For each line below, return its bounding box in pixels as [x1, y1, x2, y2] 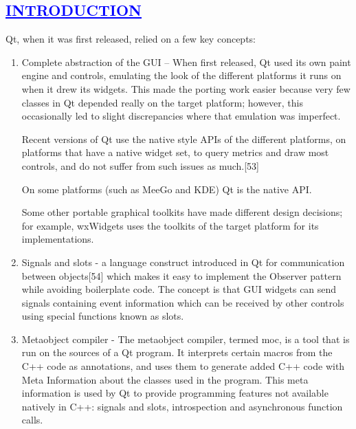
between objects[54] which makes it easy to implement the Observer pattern [21, 268, 342, 283]
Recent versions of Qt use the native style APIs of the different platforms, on [21, 131, 346, 146]
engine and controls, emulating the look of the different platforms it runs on [21, 68, 342, 82]
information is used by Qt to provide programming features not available [21, 386, 329, 400]
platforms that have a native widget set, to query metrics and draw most [21, 145, 329, 159]
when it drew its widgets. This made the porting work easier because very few [21, 81, 351, 96]
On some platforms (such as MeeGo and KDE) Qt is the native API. [21, 181, 312, 196]
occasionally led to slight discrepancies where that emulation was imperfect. [21, 109, 341, 123]
